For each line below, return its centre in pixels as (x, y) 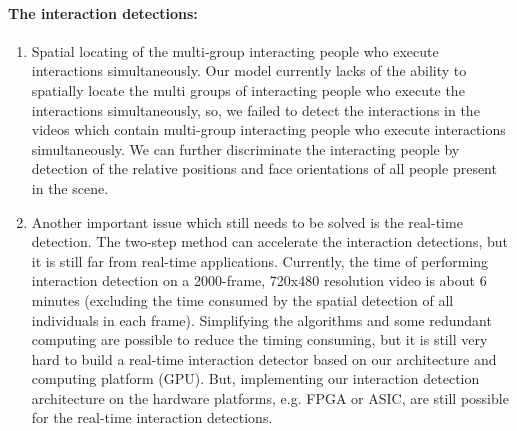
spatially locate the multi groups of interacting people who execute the (248, 89)
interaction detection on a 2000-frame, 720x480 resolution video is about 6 (259, 280)
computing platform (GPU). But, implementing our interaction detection (255, 378)
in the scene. (70, 187)
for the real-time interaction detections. (152, 417)
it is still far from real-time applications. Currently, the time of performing (260, 260)
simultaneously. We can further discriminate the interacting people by (245, 148)
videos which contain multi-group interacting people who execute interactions (268, 129)
